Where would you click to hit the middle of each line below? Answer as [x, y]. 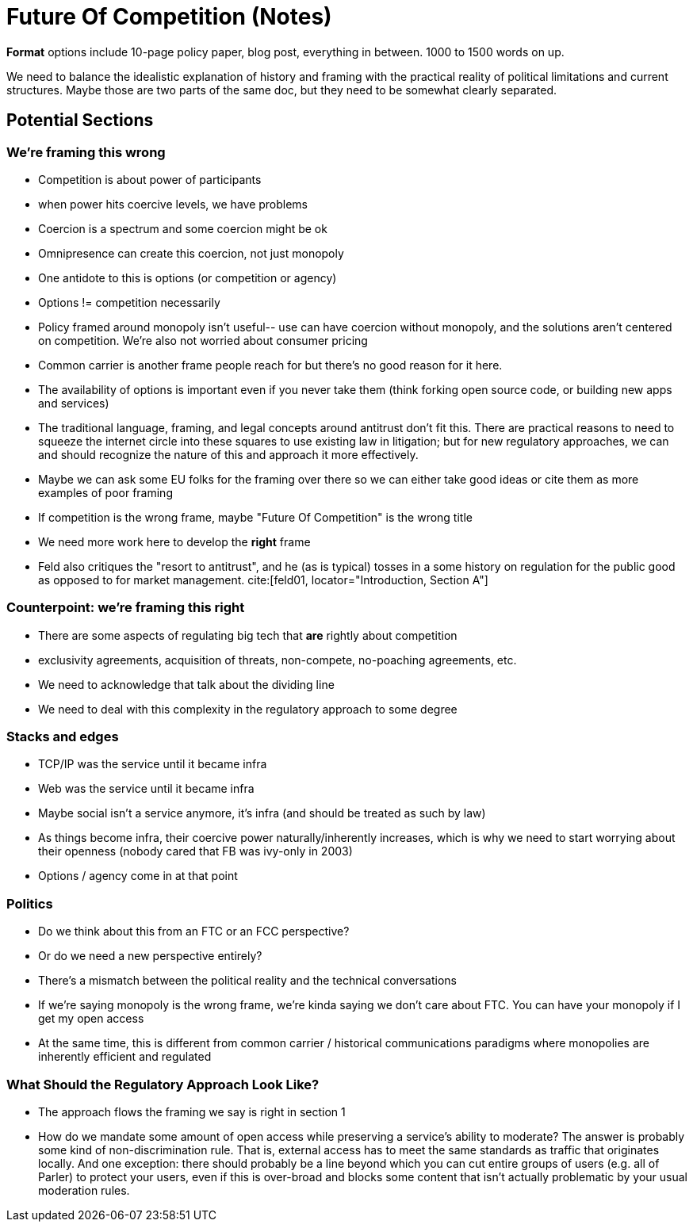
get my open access [91, 1019]
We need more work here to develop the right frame [174, 541]
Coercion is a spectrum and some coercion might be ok [183, 228]
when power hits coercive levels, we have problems [173, 204]
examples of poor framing [105, 492]
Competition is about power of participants [150, 179]
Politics [30, 903]
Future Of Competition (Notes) [169, 17]
